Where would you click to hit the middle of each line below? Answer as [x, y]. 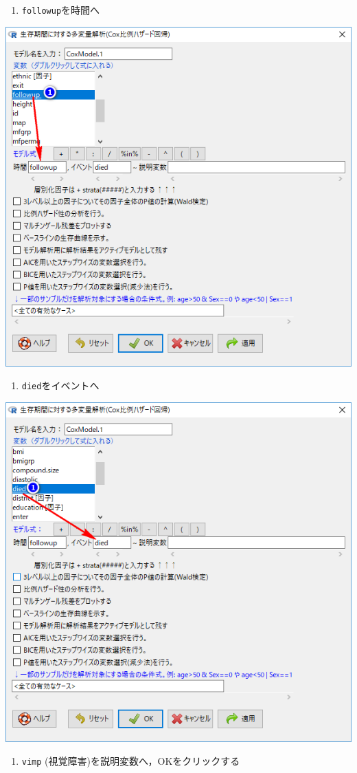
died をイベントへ [60, 385]
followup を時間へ [61, 10]
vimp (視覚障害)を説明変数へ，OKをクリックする [131, 761]
